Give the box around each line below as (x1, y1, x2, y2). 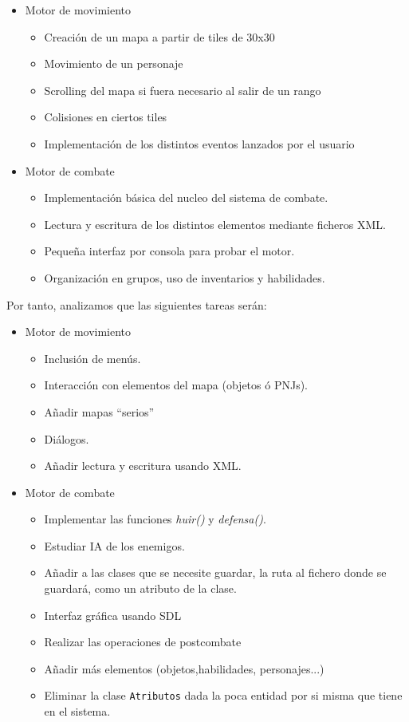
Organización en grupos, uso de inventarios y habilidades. (44, 269, 325, 286)
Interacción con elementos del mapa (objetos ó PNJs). (44, 377, 308, 393)
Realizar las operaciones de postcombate (44, 633, 242, 650)
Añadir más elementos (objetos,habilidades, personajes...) (44, 660, 324, 677)
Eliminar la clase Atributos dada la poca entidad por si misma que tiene (44, 687, 403, 704)
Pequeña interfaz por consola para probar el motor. (44, 243, 295, 259)
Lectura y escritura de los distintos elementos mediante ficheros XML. (44, 215, 386, 232)
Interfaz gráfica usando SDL (44, 606, 182, 623)
